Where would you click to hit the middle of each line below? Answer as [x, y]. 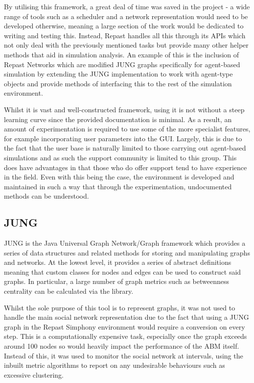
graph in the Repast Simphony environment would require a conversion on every [125, 326]
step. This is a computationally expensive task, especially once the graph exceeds [126, 336]
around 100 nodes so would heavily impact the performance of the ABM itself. [122, 346]
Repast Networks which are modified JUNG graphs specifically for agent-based [122, 64]
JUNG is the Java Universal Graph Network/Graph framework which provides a [125, 243]
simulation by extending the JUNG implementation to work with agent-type [118, 74]
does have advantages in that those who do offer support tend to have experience [126, 167]
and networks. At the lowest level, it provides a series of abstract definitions [118, 262]
